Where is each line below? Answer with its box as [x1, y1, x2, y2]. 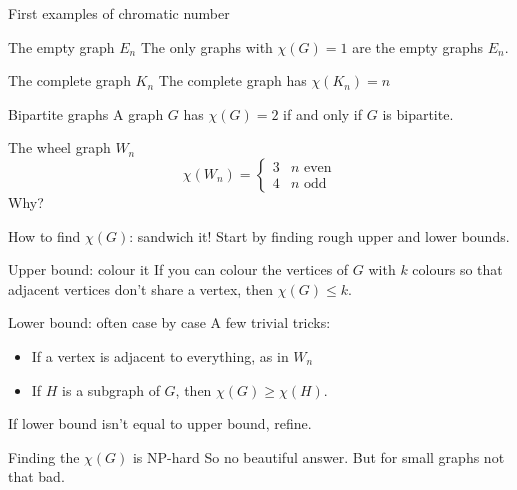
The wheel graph [8, 137, 111, 158]
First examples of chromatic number [8, 3, 230, 23]
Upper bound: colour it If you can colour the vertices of [8, 259, 349, 280]
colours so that [412, 259, 503, 280]
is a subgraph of [62, 379, 160, 400]
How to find [8, 225, 81, 246]
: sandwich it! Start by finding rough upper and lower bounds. [129, 225, 510, 246]
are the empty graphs [352, 36, 483, 57]
